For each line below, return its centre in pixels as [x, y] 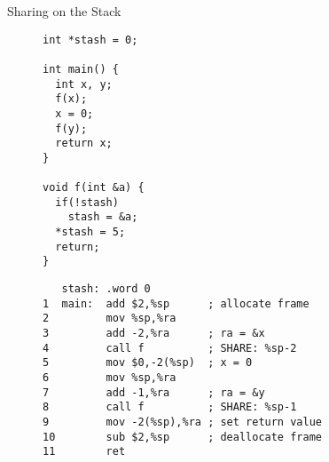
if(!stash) [87, 202]
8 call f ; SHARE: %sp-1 [170, 407]
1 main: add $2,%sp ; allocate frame [176, 303]
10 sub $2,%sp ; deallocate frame [182, 437]
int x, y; [84, 84]
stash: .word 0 [106, 289]
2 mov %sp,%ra [110, 319]
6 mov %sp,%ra [110, 378]
